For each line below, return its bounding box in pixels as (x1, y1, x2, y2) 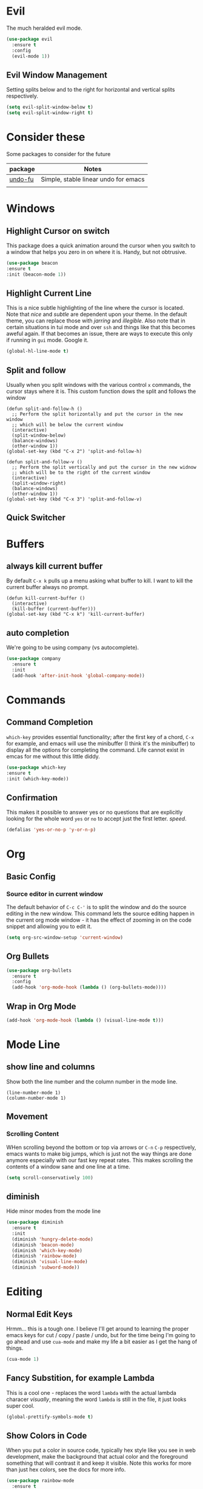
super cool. (6, 1402, 35, 1409)
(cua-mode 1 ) (6, 1356, 39, 1363)
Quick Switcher (6, 513, 65, 523)
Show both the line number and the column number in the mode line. (6, 1078, 178, 1085)
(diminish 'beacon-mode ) (12, 1242, 75, 1248)
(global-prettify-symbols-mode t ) (6, 1414, 94, 1420)
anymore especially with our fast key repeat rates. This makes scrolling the (6, 1156, 193, 1164)
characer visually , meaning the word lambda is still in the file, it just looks (6, 1395, 187, 1403)
